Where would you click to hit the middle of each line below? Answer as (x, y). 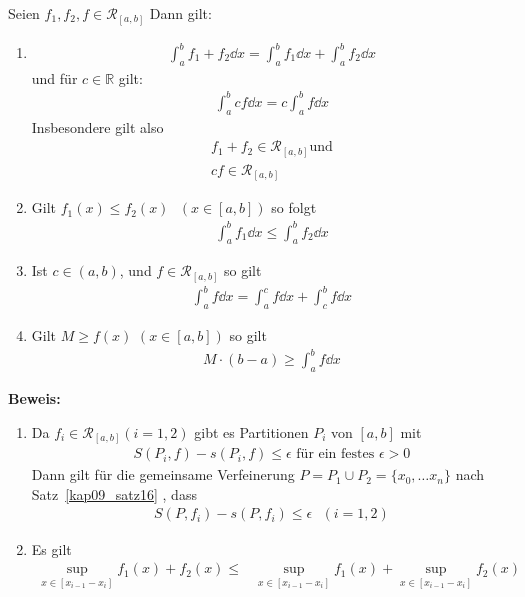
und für (54, 77)
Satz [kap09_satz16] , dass (114, 493)
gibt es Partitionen (251, 431)
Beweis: (34, 398)
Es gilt (51, 548)
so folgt (294, 207)
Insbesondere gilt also (97, 126)
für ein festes (335, 454)
